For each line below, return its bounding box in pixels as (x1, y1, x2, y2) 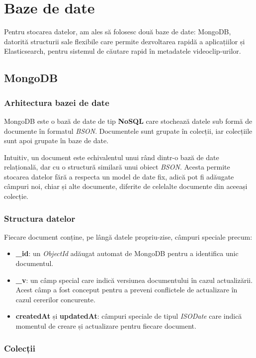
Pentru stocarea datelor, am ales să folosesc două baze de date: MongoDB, (4, 26, 231, 37)
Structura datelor (4, 212, 76, 224)
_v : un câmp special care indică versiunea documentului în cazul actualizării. (15, 274, 253, 285)
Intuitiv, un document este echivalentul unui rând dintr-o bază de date (4, 152, 219, 162)
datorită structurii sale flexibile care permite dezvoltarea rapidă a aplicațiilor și (4, 36, 245, 46)
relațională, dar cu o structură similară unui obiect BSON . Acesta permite (4, 162, 230, 172)
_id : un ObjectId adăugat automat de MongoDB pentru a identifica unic (15, 248, 239, 259)
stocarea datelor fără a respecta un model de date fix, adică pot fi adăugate (4, 171, 234, 181)
